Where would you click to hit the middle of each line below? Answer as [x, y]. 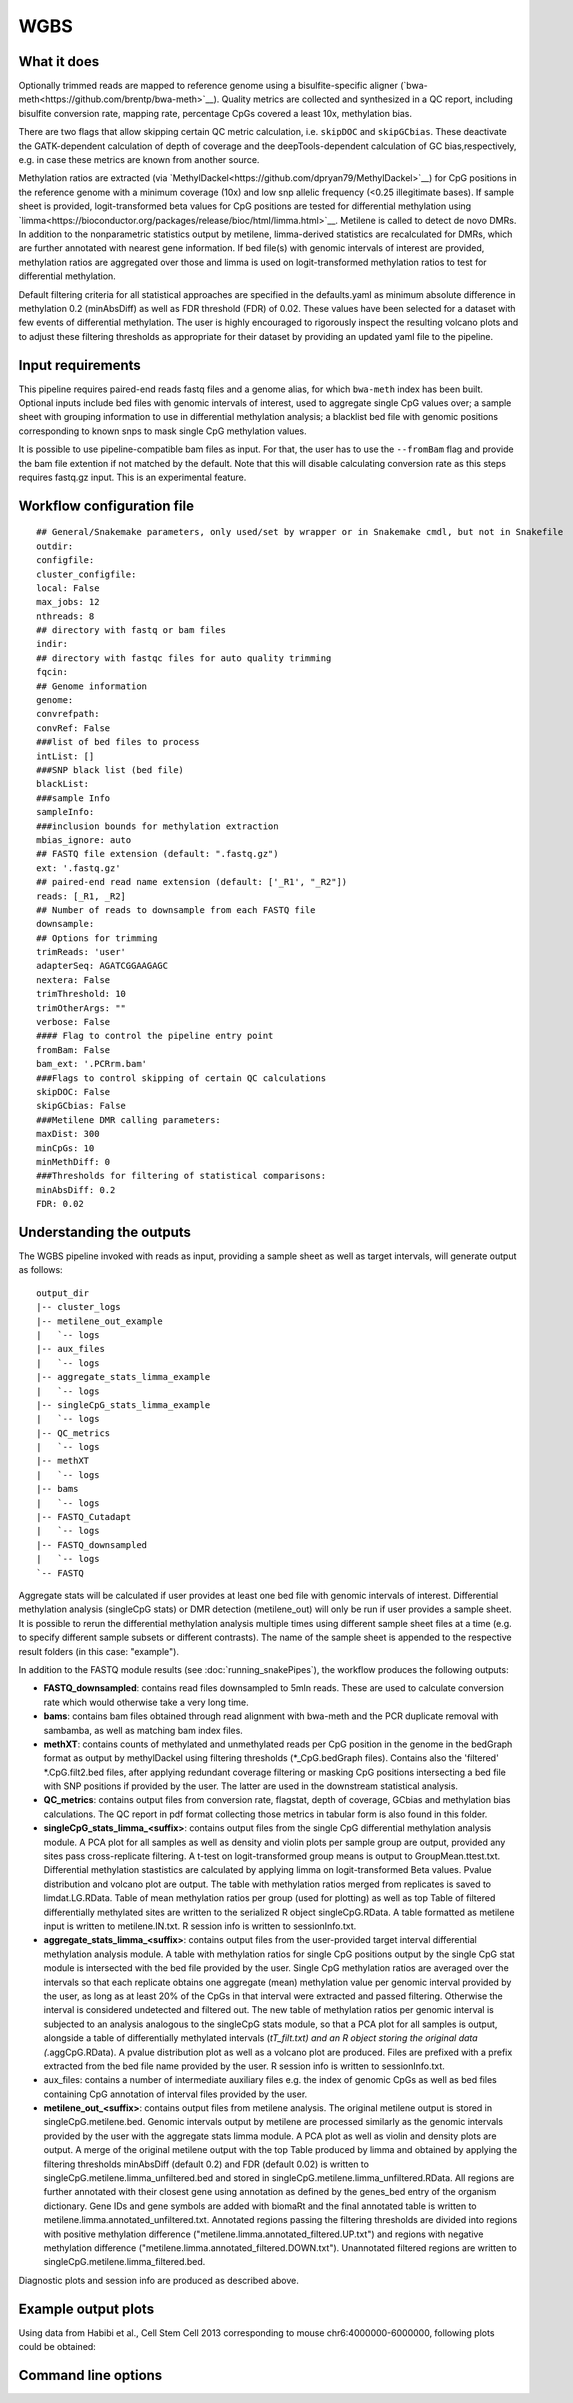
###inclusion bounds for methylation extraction [157, 826]
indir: [52, 644]
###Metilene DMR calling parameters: [129, 1119]
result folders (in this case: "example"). [99, 1651]
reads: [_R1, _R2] [81, 896]
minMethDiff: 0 [73, 1161]
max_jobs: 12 [68, 602]
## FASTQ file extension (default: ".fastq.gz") [157, 854]
